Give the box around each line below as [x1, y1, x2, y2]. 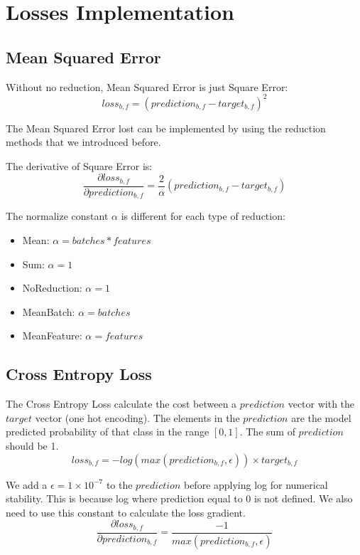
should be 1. [6, 438, 59, 453]
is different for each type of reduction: [121, 208, 285, 223]
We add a [6, 477, 48, 492]
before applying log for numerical [183, 477, 328, 492]
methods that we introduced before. [6, 134, 161, 149]
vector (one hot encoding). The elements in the [35, 410, 240, 425]
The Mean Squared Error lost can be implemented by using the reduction [6, 120, 326, 135]
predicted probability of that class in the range [6, 424, 209, 439]
